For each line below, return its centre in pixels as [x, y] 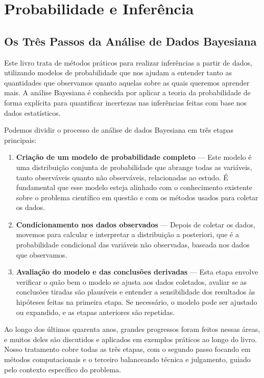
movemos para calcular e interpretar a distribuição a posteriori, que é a [127, 234]
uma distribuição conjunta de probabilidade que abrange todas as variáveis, [134, 167]
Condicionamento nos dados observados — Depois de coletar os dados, [136, 224]
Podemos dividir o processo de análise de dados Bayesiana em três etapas [119, 130]
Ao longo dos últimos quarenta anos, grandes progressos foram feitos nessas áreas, [132, 329]
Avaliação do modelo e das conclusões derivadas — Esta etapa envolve [137, 272]
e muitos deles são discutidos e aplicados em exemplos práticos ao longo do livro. [130, 339]
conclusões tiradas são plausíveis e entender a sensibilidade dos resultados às [136, 292]
